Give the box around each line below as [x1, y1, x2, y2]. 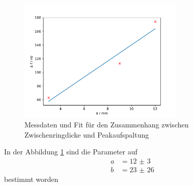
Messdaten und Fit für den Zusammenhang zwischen [24, 119, 189, 130]
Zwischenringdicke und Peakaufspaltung [24, 129, 149, 140]
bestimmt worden [4, 174, 59, 184]
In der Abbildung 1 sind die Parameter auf [4, 146, 137, 157]
